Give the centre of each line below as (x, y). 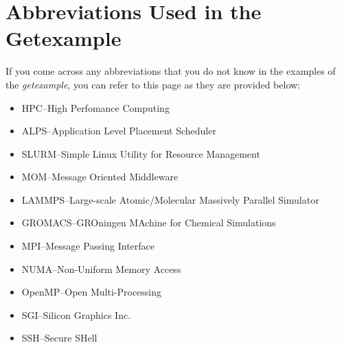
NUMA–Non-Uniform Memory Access (101, 268)
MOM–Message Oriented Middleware (100, 177)
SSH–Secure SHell (59, 338)
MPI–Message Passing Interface (88, 246)
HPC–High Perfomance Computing (95, 107)
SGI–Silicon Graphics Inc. (76, 314)
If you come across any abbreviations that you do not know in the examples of (171, 71)
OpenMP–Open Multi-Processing (92, 292)
